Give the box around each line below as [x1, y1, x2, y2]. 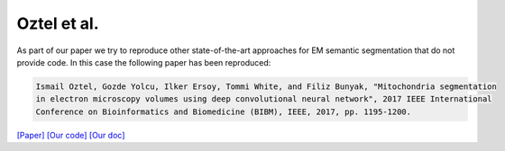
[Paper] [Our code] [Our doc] [16, 129, 125, 140]
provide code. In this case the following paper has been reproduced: [16, 57, 271, 67]
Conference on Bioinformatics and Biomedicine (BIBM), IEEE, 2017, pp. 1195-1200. [35, 106, 412, 117]
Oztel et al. [16, 13, 99, 33]
